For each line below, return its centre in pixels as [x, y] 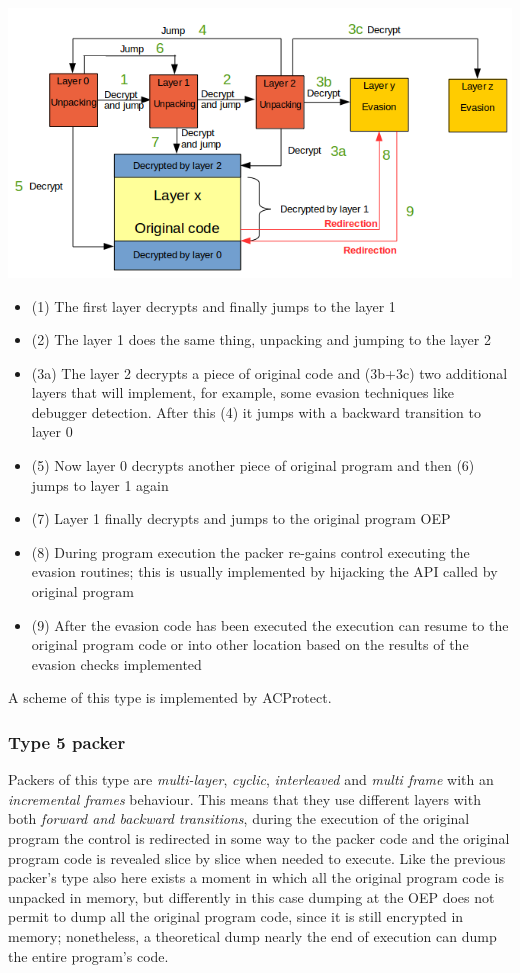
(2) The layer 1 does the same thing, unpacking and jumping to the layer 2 [261, 339]
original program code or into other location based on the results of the [250, 644]
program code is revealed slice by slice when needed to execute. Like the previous [257, 857]
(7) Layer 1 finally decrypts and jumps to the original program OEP [241, 518]
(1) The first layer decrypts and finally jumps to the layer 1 [213, 305]
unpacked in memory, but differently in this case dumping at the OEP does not [251, 896]
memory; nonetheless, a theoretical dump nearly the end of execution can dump [252, 935]
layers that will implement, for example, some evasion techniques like [243, 392]
